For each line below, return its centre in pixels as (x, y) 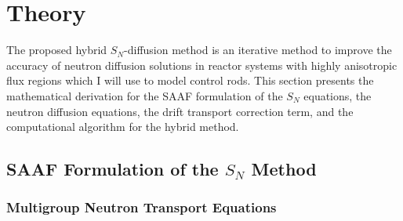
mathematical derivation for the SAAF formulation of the (145, 95)
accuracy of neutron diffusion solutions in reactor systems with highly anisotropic (202, 65)
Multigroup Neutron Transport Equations (142, 207)
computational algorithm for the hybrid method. (123, 127)
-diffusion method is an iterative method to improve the (258, 50)
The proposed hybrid (57, 50)
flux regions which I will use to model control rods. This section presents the (190, 80)
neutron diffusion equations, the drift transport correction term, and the (180, 111)
